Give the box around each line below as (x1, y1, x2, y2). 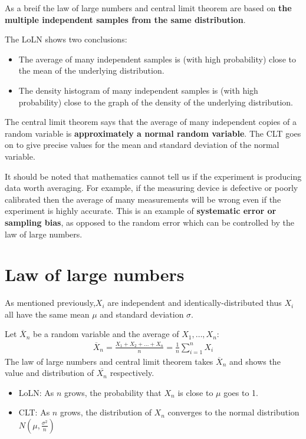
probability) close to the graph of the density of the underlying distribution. (18, 95, 293, 108)
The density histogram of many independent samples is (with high (18, 84, 258, 96)
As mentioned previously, (5, 296, 96, 309)
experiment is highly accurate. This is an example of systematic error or (5, 204, 277, 217)
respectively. (110, 367, 154, 379)
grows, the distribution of (60, 406, 152, 418)
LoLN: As (18, 386, 54, 398)
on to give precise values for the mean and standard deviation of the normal (5, 138, 279, 151)
